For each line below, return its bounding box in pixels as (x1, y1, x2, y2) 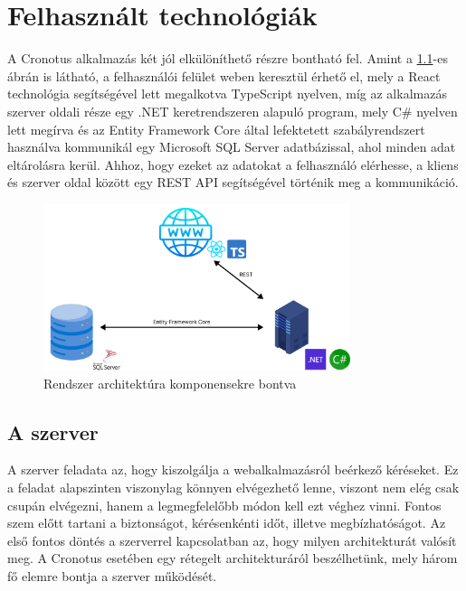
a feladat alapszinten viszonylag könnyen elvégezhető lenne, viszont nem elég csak (7, 478, 460, 497)
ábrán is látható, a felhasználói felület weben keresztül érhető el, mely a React (7, 66, 441, 85)
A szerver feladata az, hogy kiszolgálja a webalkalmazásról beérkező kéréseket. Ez (7, 460, 459, 479)
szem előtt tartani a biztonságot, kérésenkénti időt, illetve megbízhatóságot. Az (7, 513, 446, 532)
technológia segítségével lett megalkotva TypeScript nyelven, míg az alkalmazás (7, 84, 447, 103)
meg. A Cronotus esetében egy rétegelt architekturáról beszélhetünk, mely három (7, 549, 458, 568)
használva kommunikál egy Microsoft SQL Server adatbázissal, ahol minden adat (7, 137, 456, 156)
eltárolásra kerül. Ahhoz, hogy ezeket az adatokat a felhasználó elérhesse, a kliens (7, 155, 459, 174)
